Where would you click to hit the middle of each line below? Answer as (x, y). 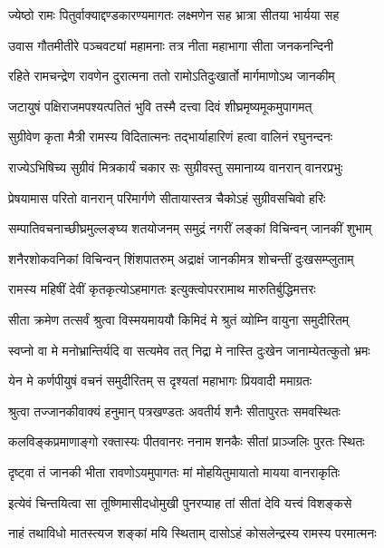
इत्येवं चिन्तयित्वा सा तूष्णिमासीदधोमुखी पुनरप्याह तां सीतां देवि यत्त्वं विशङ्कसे (180, 502)
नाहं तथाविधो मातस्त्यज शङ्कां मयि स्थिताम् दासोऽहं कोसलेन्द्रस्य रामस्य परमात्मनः (192, 533)
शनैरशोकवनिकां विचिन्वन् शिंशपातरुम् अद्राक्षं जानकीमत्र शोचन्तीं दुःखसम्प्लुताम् (181, 258)
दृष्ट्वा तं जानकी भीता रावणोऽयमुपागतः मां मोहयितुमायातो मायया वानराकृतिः (174, 471)
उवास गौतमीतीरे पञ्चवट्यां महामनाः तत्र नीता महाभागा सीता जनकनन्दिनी (171, 45)
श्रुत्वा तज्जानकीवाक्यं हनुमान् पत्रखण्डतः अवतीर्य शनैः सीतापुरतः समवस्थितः (174, 411)
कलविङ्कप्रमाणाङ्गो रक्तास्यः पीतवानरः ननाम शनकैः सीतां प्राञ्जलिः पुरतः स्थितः (187, 441)
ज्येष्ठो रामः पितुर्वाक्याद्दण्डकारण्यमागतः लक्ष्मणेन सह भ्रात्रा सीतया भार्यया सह (174, 15)
